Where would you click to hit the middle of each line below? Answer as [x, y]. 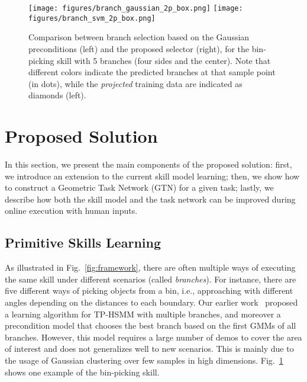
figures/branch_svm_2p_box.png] [92, 18]
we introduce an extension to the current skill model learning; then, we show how [152, 176]
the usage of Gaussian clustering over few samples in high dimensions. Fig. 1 [144, 360]
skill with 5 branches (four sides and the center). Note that [164, 60]
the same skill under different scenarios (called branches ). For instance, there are [151, 279]
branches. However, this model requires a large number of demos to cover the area [153, 337]
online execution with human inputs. [71, 211]
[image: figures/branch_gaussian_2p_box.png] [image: [136, 8]
